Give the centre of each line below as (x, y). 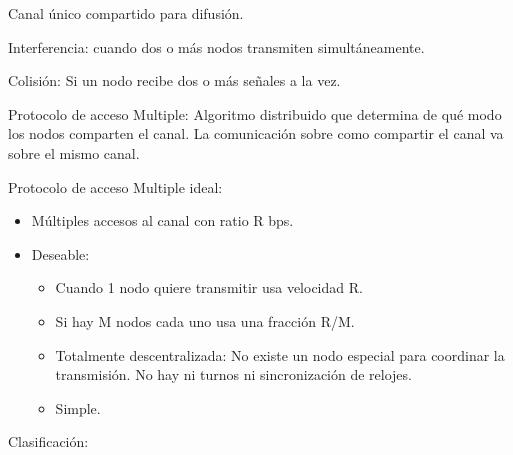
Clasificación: (48, 441)
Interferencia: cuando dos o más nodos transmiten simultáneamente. (216, 46)
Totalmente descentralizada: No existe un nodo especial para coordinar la (280, 354)
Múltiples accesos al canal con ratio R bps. (162, 220)
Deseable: (60, 253)
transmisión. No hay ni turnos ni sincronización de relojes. (233, 374)
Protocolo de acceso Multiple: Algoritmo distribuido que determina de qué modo (255, 113)
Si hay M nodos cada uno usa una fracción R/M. (205, 320)
